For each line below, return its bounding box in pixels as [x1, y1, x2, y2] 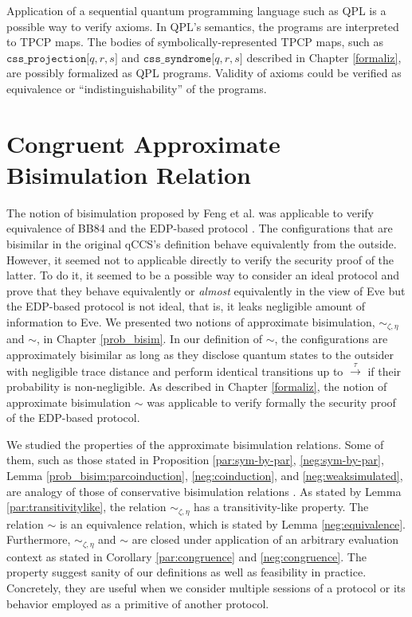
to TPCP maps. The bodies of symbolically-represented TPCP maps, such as [6, 33, 384, 50]
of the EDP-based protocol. [6, 409, 140, 426]
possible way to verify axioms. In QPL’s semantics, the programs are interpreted [6, 18, 399, 34]
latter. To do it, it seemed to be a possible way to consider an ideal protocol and [6, 267, 400, 283]
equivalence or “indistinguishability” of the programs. [6, 80, 267, 96]
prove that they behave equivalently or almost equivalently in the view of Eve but [6, 282, 406, 299]
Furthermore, [6, 531, 71, 548]
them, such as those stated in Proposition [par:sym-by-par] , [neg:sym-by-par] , [6, 451, 384, 468]
